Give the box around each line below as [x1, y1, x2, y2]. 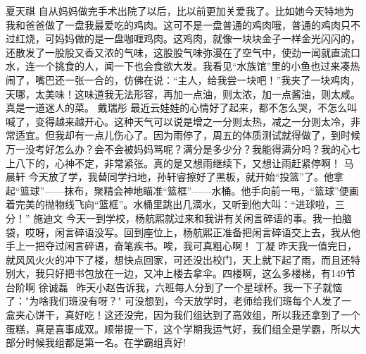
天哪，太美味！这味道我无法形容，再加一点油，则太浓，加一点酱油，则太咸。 [6, 86, 360, 101]
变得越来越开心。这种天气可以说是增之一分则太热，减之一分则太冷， [34, 114, 351, 128]
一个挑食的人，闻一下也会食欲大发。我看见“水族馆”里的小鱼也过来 [34, 59, 341, 73]
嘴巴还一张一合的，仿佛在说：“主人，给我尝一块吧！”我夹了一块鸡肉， [34, 72, 360, 87]
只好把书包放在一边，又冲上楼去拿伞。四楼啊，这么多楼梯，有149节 [44, 266, 355, 281]
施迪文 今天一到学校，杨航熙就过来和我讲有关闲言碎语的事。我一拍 [33, 210, 342, 225]
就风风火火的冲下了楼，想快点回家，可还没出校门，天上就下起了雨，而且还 [6, 252, 351, 267]
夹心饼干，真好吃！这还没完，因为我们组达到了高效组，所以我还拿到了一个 [15, 307, 360, 322]
